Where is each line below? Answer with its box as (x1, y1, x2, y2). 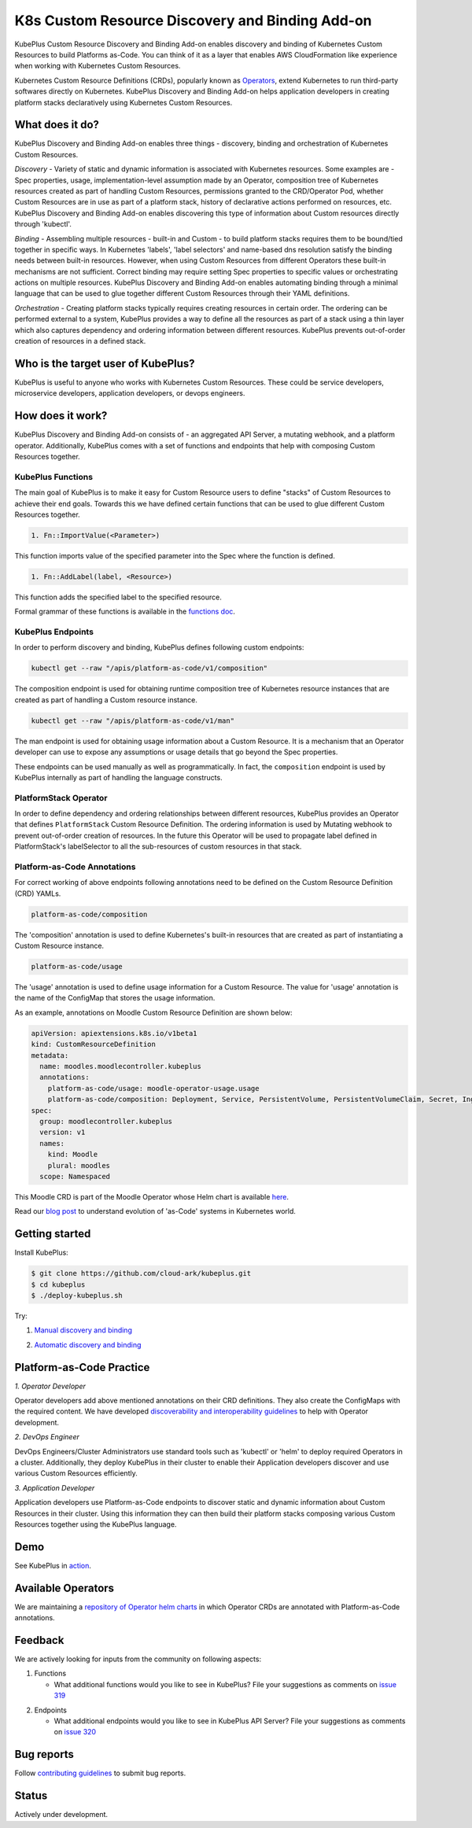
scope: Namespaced (39, 1172, 110, 1181)
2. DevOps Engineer (14, 1432, 80, 1442)
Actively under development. (14, 1810, 109, 1819)
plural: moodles (47, 1161, 110, 1170)
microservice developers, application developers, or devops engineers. (14, 389, 245, 398)
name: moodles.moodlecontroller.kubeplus (39, 1062, 202, 1071)
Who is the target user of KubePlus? (14, 356, 196, 370)
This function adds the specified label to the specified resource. (14, 592, 222, 602)
